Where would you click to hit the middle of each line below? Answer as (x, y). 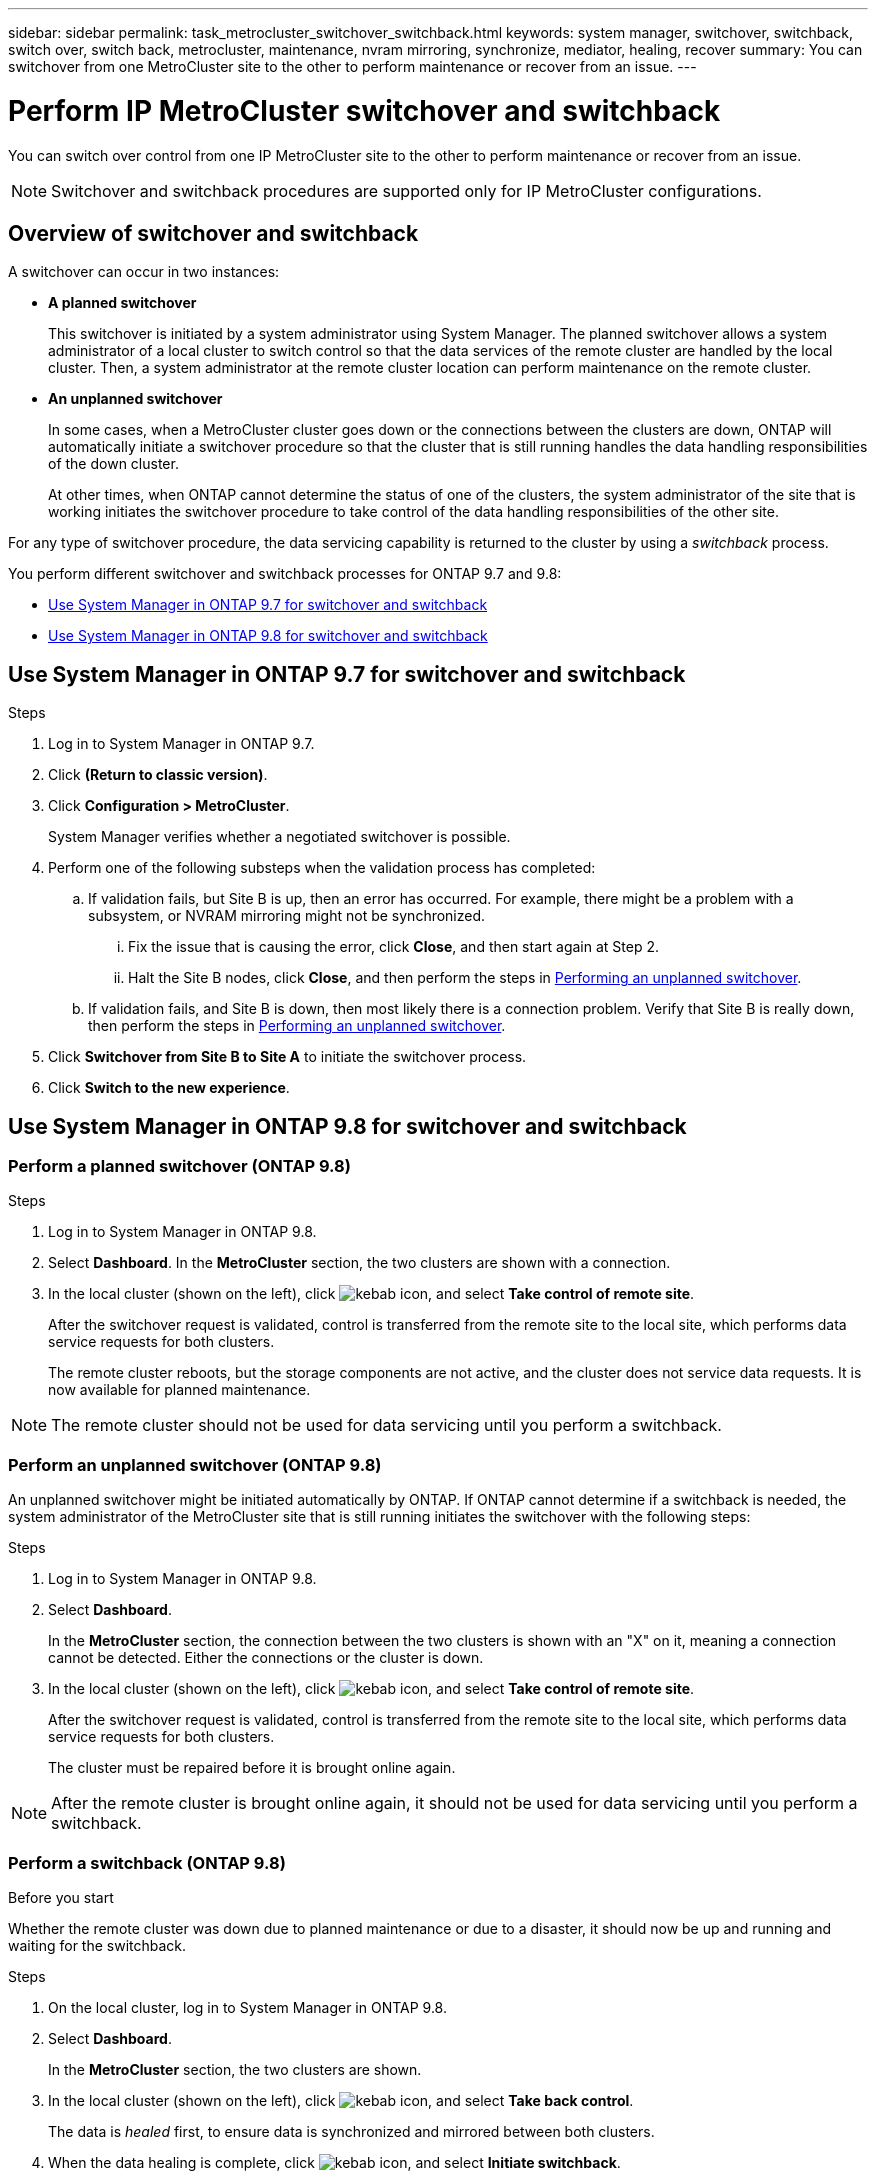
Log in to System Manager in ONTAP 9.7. (181, 744)
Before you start (61, 1897)
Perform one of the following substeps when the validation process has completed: (322, 868)
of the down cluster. (113, 464)
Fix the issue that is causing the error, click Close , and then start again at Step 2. (393, 947)
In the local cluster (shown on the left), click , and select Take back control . (341, 2100)
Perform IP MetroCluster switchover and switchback (364, 110)
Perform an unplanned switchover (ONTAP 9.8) (195, 1464)
